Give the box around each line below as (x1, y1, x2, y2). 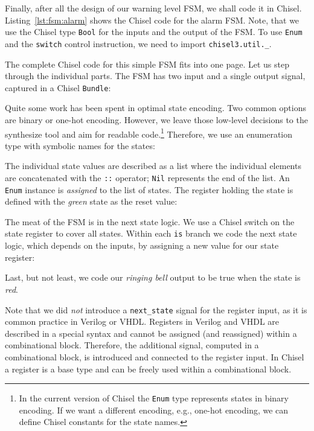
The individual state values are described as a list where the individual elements (5, 159, 301, 172)
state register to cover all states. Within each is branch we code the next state (5, 227, 297, 240)
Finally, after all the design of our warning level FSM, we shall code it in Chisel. (5, 2, 302, 14)
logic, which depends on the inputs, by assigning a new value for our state (5, 239, 279, 252)
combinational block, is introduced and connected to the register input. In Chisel (5, 350, 304, 363)
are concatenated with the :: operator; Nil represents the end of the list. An (5, 171, 290, 184)
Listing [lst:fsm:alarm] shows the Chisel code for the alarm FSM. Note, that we (5, 13, 300, 26)
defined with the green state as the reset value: (5, 195, 178, 208)
